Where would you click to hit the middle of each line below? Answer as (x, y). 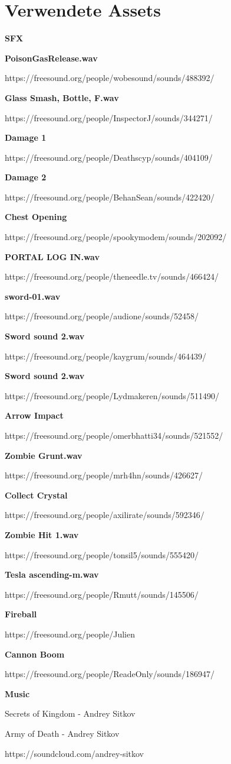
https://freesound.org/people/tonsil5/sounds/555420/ (102, 554)
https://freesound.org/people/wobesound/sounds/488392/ (110, 78)
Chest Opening (36, 217)
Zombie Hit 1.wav (42, 534)
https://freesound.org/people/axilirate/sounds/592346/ (105, 515)
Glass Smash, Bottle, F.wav (62, 97)
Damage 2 (26, 177)
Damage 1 (26, 137)
